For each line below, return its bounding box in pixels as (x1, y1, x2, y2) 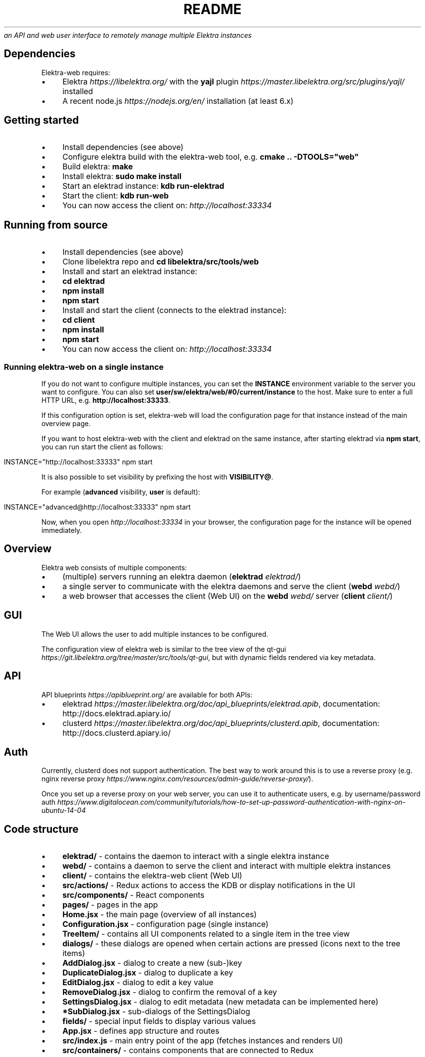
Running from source (4, 218, 108, 231)
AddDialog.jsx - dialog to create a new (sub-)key (62, 958, 242, 968)
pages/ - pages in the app (62, 900, 158, 910)
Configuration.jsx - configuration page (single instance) (62, 919, 269, 929)
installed (62, 86, 93, 96)
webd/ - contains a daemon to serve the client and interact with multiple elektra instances (62, 861, 391, 871)
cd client (62, 315, 95, 325)
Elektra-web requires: (41, 68, 111, 77)
